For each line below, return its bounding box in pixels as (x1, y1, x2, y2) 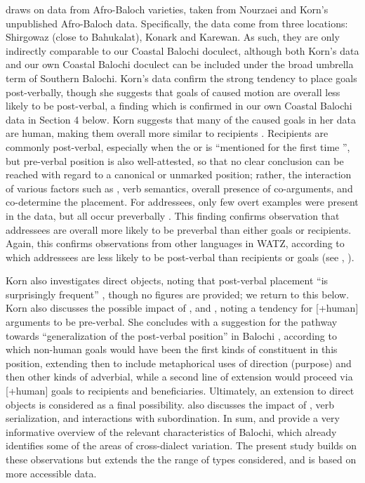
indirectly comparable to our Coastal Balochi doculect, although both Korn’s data (6, 43, 359, 58)
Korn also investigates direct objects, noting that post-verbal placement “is (6, 273, 328, 288)
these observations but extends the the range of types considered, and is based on (6, 452, 357, 466)
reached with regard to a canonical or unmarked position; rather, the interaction (6, 167, 352, 182)
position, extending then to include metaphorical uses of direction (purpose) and (6, 355, 352, 370)
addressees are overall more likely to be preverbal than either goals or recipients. (6, 222, 352, 237)
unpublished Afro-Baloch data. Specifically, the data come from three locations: (6, 15, 348, 30)
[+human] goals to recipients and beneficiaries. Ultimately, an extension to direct (6, 383, 354, 398)
